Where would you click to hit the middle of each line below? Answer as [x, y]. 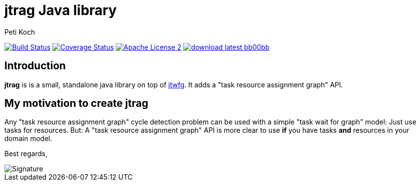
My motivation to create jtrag [76, 103]
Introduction [35, 66]
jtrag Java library [61, 10]
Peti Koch [20, 32]
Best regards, [26, 154]
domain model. [28, 139]
